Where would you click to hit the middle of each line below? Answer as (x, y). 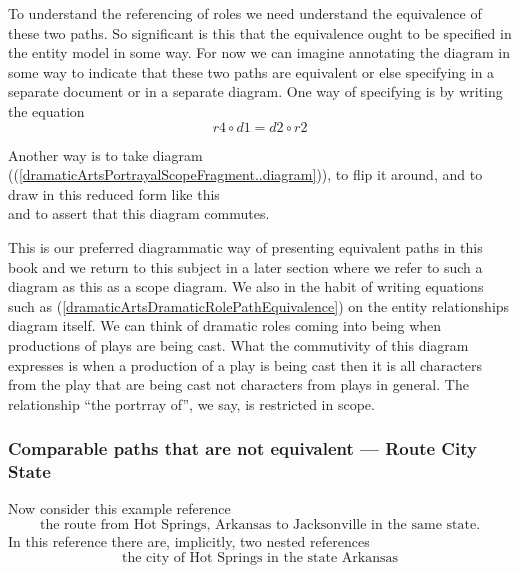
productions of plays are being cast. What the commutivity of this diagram (238, 344)
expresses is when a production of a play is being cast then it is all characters (245, 364)
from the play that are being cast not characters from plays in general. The (238, 384)
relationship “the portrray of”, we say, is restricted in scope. (191, 403)
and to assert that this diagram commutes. (139, 213)
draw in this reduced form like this (114, 193)
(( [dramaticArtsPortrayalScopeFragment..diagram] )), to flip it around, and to (245, 174)
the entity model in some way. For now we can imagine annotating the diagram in (259, 52)
